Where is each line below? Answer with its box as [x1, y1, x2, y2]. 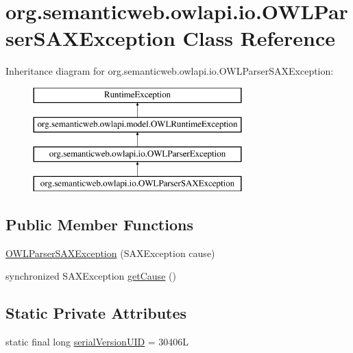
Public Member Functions [5, 214, 193, 235]
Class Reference [182, 24, 336, 52]
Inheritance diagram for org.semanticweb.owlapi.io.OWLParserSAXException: [5, 64, 334, 78]
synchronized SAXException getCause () [5, 269, 176, 283]
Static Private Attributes [5, 302, 187, 324]
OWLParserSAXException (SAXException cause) [5, 245, 215, 260]
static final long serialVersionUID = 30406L [5, 334, 189, 349]
